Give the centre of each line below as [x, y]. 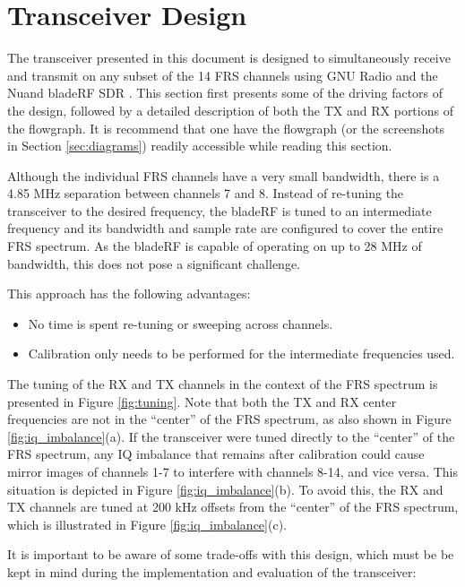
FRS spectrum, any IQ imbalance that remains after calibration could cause [216, 454]
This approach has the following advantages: [129, 293]
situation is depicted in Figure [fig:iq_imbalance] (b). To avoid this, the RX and [225, 489]
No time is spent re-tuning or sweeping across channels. [181, 323]
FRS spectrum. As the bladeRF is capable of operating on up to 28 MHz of [215, 246]
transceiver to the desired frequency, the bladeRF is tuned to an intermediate [220, 210]
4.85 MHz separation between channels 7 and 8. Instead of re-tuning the [206, 193]
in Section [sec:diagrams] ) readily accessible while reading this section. [200, 146]
